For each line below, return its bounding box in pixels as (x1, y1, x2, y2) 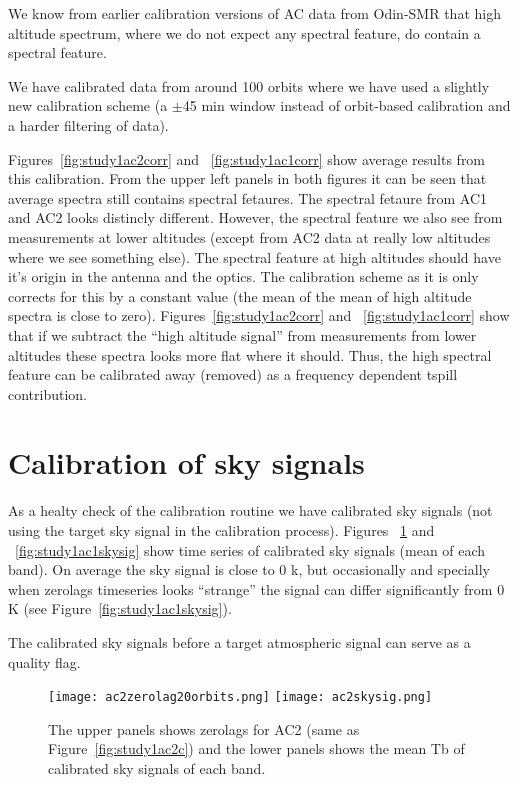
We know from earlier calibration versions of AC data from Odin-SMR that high (8, 3, 501, 23)
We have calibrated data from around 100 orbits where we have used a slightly (8, 75, 490, 96)
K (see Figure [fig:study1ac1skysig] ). (8, 598, 232, 619)
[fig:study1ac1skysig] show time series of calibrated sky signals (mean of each (15, 539, 486, 560)
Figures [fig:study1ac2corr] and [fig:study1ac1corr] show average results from (8, 148, 486, 169)
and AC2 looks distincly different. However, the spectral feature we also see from (8, 207, 503, 228)
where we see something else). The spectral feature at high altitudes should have (8, 246, 501, 267)
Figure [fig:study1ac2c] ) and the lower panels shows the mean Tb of (48, 738, 465, 759)
